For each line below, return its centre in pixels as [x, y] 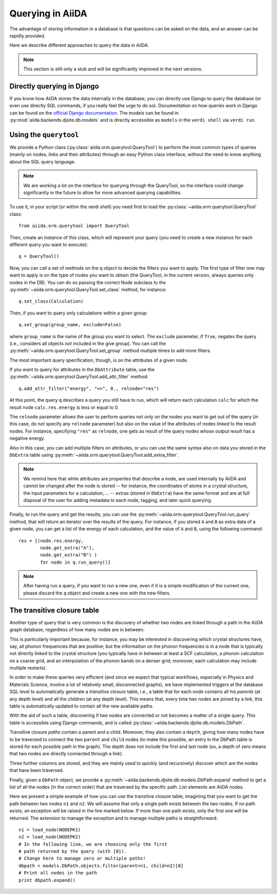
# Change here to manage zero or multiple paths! [82, 859]
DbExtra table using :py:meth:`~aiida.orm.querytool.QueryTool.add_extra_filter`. [94, 455]
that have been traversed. [37, 770]
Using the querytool [44, 135]
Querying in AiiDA [48, 13]
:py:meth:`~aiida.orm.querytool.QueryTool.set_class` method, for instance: [88, 289]
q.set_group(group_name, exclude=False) [70, 325]
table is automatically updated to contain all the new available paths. [82, 706]
